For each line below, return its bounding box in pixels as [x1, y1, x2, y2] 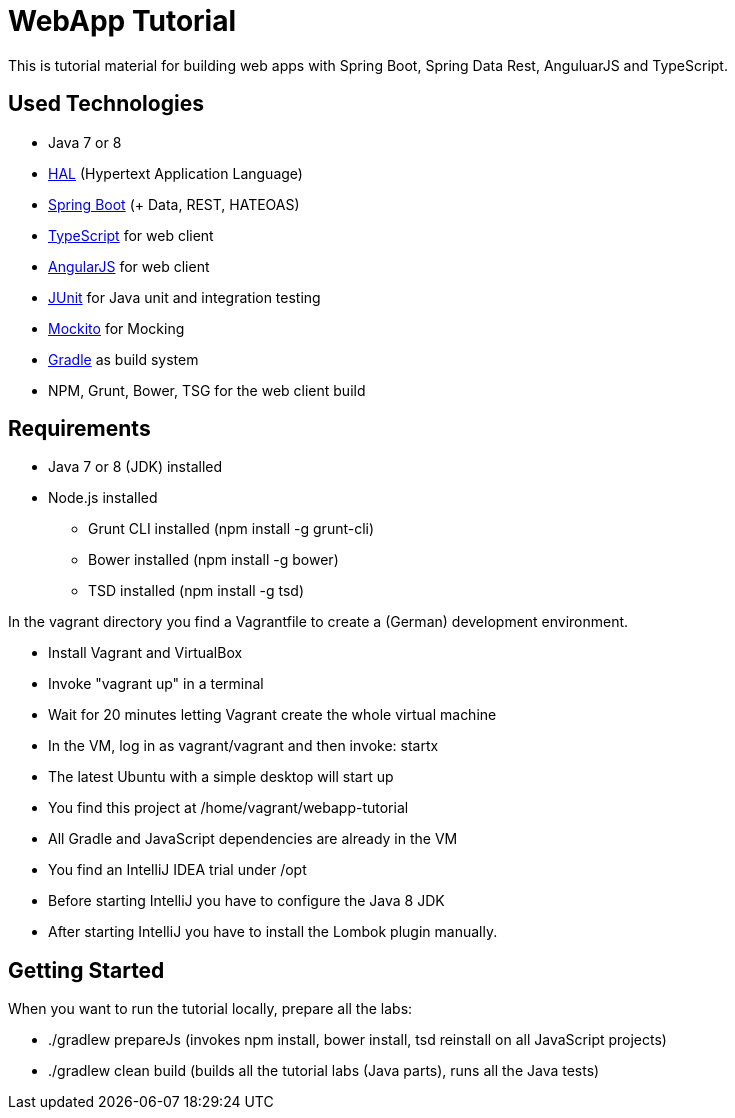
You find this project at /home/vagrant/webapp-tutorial [48, 799, 409, 817]
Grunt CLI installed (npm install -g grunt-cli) [88, 520, 375, 538]
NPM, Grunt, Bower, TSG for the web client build [48, 381, 366, 399]
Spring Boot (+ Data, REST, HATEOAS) [48, 195, 300, 213]
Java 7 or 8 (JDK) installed [48, 458, 223, 476]
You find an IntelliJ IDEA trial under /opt [48, 861, 307, 879]
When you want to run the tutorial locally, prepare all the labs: [8, 1000, 413, 1018]
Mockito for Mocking [48, 319, 185, 337]
